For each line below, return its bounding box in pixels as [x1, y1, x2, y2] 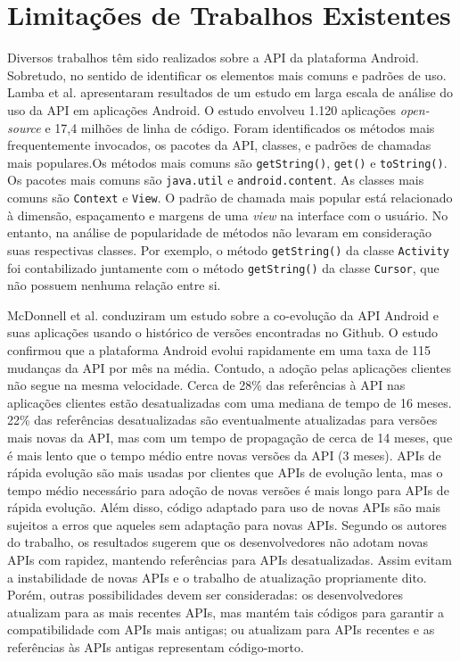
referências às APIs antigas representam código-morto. [7, 638, 304, 657]
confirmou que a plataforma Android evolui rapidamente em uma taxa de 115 [7, 340, 431, 359]
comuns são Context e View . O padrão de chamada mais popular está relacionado [7, 188, 453, 206]
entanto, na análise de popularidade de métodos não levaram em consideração [7, 223, 431, 242]
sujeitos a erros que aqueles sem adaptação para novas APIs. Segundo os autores [7, 515, 447, 534]
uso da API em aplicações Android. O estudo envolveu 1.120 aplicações [7, 100, 397, 119]
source [7, 118, 41, 137]
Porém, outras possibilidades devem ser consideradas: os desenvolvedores [7, 585, 404, 604]
